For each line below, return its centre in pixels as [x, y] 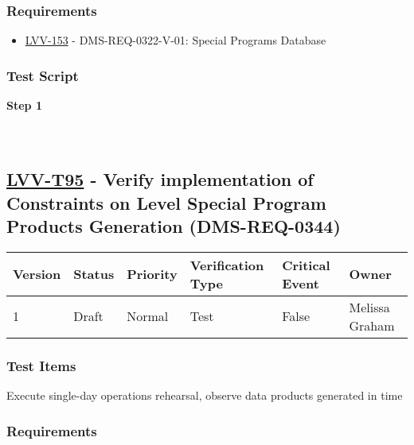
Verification [227, 265]
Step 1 [24, 105]
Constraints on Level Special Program [166, 202]
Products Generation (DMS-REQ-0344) [174, 225]
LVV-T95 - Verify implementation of [160, 179]
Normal [148, 316]
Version [37, 274]
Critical [306, 265]
